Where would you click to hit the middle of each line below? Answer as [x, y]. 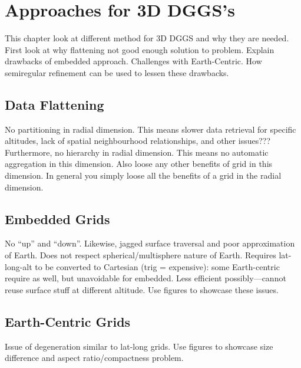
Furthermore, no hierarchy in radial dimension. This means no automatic [137, 152]
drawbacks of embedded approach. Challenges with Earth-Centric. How [133, 61]
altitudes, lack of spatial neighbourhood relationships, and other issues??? [138, 141]
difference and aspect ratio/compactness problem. [94, 358]
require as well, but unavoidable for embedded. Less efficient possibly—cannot [145, 278]
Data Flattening [54, 104]
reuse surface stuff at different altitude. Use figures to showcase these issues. [142, 289]
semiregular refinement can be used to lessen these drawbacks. [117, 72]
